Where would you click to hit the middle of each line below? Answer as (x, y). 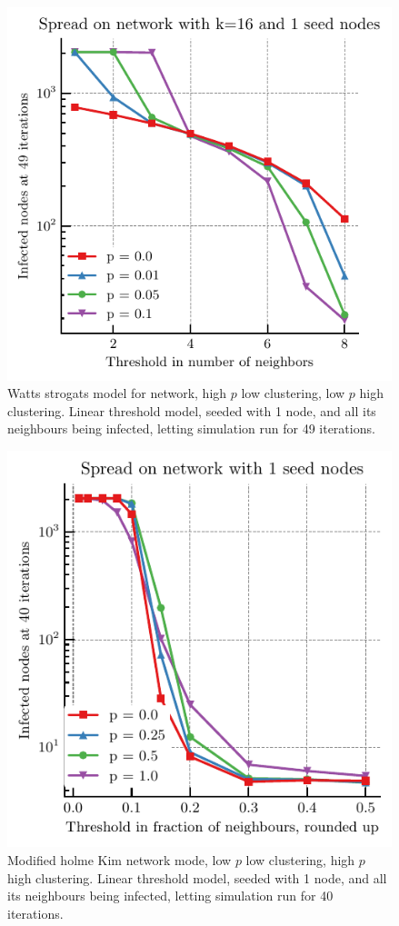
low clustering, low (293, 393)
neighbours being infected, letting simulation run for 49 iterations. (191, 428)
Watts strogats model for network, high (117, 393)
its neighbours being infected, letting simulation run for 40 (170, 896)
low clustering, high (300, 859)
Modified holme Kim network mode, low (120, 859)
